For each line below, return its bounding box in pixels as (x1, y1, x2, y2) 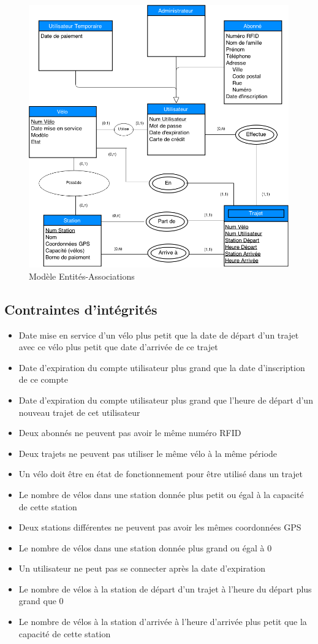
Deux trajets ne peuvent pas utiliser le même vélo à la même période (18, 447, 278, 459)
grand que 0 (18, 594, 64, 607)
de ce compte (18, 373, 68, 386)
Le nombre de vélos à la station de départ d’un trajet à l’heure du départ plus (18, 582, 312, 595)
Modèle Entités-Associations (29, 269, 135, 282)
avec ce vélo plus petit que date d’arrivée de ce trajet (18, 340, 218, 353)
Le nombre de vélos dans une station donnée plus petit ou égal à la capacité (18, 488, 304, 500)
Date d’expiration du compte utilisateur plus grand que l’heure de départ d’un (18, 393, 313, 406)
